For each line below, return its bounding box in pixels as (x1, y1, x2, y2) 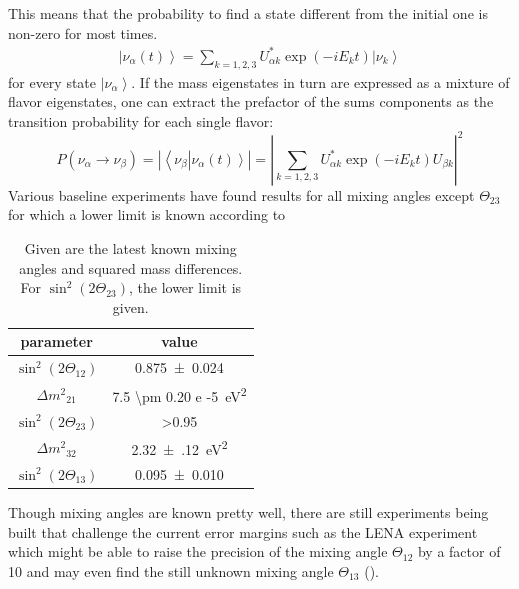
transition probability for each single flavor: (8, 110, 274, 131)
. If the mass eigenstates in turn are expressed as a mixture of (131, 71, 510, 92)
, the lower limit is (128, 277, 242, 298)
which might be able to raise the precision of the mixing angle (8, 541, 388, 562)
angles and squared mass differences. (19, 257, 243, 278)
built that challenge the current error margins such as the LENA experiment (8, 521, 478, 542)
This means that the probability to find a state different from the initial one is (8, 3, 488, 23)
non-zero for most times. (8, 22, 158, 43)
